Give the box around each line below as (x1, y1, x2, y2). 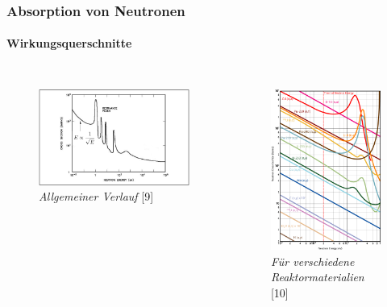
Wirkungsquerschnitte (6, 35, 132, 52)
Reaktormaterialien (270, 268, 364, 285)
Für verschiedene (270, 252, 355, 269)
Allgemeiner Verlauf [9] (39, 188, 154, 205)
